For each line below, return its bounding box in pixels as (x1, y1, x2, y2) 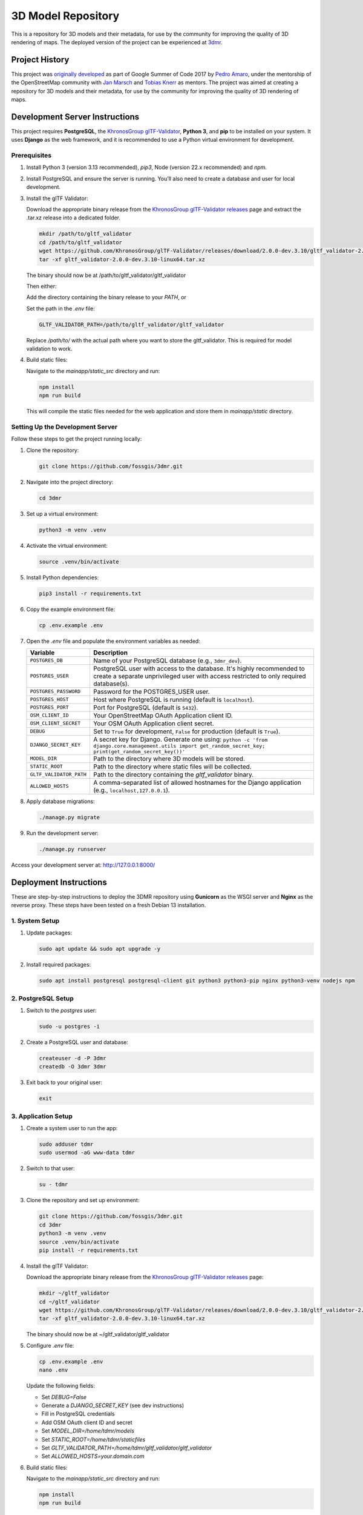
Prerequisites (11, 151, 51, 160)
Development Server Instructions (11, 112, 140, 122)
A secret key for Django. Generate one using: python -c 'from (93, 735, 268, 744)
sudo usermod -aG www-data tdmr (39, 1149, 136, 1156)
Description (93, 648, 128, 657)
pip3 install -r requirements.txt (39, 590, 142, 597)
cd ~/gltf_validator (39, 1298, 100, 1305)
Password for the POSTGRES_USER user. (93, 687, 210, 696)
